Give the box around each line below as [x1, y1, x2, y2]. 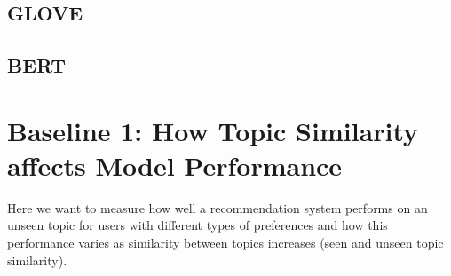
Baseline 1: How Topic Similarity [7, 112, 419, 148]
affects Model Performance [7, 146, 343, 183]
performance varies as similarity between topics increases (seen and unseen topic [7, 233, 444, 252]
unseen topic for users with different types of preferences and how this [7, 216, 388, 234]
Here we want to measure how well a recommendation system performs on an [7, 198, 428, 217]
